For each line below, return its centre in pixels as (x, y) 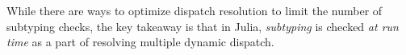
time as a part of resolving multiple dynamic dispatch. (140, 42)
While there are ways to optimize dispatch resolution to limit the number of (195, 10)
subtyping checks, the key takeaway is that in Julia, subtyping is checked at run (203, 26)
